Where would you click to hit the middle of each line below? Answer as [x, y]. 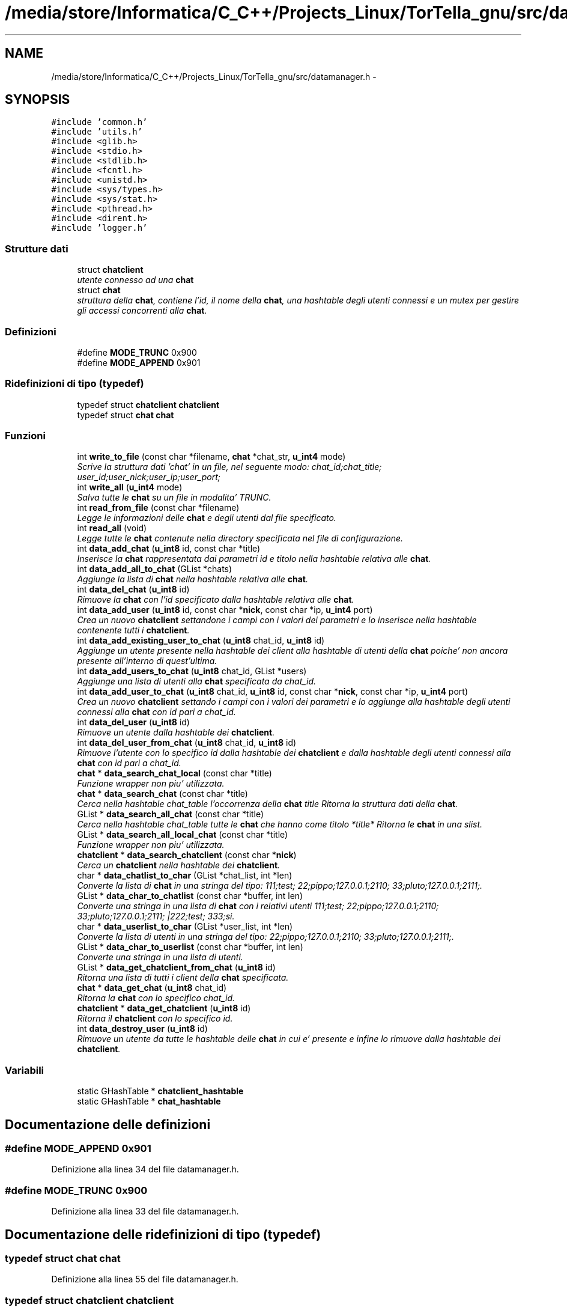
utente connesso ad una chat [135, 280]
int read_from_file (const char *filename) [158, 508]
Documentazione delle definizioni [108, 1124]
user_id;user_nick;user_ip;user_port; [149, 477]
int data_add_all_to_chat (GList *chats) [155, 569]
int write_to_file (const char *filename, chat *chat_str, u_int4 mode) [211, 457]
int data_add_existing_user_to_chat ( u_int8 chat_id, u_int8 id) [201, 641]
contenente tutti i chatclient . [133, 630]
